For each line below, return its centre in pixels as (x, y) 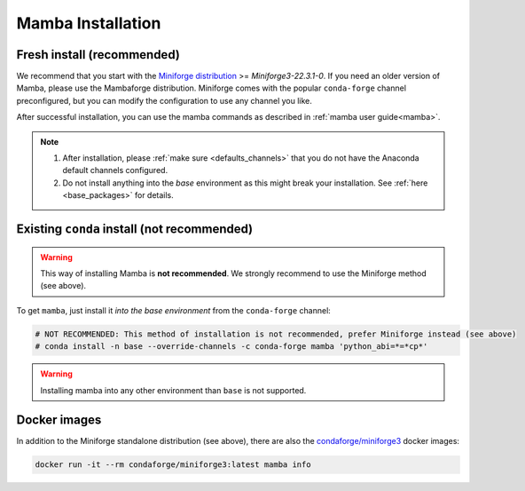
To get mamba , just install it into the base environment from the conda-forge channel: (174, 310)
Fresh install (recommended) (98, 55)
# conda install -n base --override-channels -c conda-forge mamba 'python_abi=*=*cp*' (231, 347)
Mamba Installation (89, 23)
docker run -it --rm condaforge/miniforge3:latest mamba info (173, 465)
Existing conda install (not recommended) (135, 229)
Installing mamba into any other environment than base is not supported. (173, 390)
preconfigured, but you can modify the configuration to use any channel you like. (164, 100)
